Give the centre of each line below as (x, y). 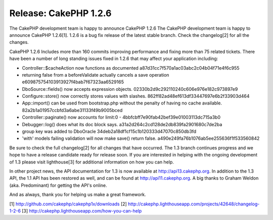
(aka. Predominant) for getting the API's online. (58, 185)
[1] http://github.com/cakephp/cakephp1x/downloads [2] (68, 204)
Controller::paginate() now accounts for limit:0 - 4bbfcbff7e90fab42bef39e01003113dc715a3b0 (121, 117)
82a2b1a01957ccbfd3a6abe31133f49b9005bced (72, 110)
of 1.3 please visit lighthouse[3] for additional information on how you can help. (92, 162)
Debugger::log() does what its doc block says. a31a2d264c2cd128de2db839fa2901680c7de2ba (122, 124)
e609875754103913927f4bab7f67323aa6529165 (73, 82)
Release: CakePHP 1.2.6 (60, 13)
